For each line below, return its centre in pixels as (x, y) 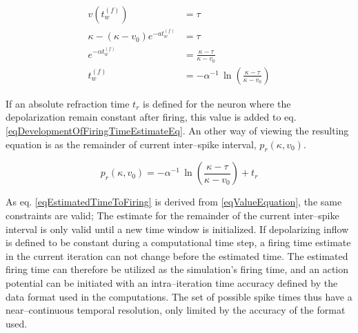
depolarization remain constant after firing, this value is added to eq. (151, 117)
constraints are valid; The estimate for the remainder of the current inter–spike (172, 215)
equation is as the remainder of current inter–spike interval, (131, 144)
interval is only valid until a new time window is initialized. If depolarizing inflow (177, 229)
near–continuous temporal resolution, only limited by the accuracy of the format (176, 310)
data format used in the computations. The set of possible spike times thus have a (179, 296)
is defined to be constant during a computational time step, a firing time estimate (178, 242)
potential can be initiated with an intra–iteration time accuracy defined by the (172, 282)
